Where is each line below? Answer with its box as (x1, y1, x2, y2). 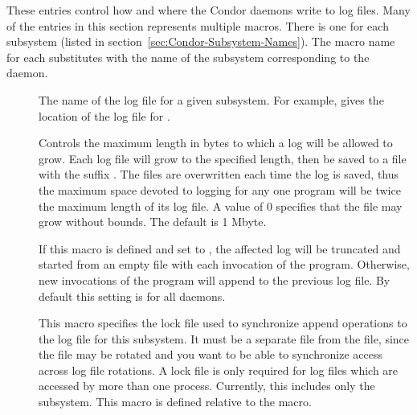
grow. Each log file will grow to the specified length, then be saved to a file (39, 150, 407, 166)
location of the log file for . (39, 107, 170, 124)
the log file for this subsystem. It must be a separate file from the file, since (39, 330, 410, 347)
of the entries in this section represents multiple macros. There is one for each (6, 17, 389, 34)
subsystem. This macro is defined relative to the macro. (39, 393, 312, 410)
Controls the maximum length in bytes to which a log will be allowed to (39, 134, 393, 151)
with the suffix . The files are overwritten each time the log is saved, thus (39, 166, 399, 183)
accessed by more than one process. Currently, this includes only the (39, 377, 375, 394)
